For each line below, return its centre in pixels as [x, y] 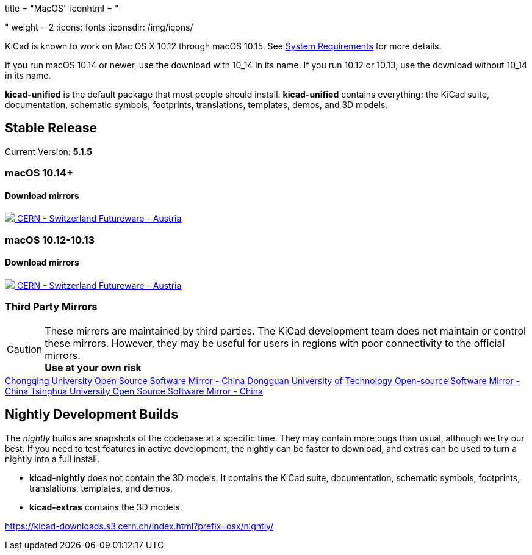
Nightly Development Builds [92, 415]
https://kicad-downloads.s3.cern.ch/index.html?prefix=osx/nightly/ [139, 526]
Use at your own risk [93, 367]
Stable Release [51, 128]
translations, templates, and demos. [101, 488]
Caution [25, 349]
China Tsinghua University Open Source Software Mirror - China [134, 391]
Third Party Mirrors [51, 307]
